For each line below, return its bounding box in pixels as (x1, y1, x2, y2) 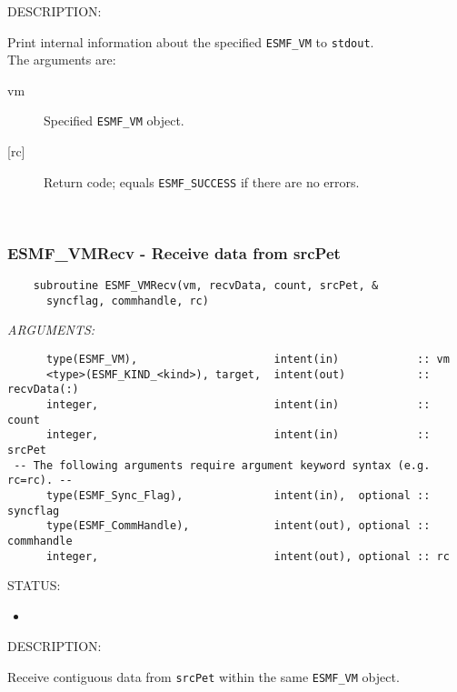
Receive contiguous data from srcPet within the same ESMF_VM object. (7, 667, 400, 687)
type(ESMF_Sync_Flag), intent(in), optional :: (45, 488, 431, 502)
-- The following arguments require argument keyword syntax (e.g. (14, 458, 431, 472)
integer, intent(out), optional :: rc (45, 549, 450, 563)
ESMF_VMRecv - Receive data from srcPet (7, 241, 341, 264)
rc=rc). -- (7, 474, 73, 487)
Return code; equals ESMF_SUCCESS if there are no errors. (44, 172, 360, 191)
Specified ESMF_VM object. (44, 111, 184, 130)
